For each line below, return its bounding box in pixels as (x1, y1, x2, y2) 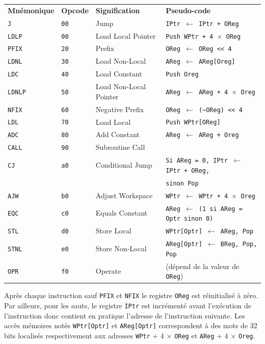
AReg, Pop (220, 228, 254, 235)
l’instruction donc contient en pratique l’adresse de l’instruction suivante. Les (4, 310, 245, 321)
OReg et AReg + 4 (174, 330, 228, 340)
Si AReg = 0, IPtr (166, 157, 228, 165)
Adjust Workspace (95, 190, 153, 200)
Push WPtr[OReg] (166, 119, 221, 126)
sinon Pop (166, 179, 199, 187)
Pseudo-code (166, 5, 211, 15)
